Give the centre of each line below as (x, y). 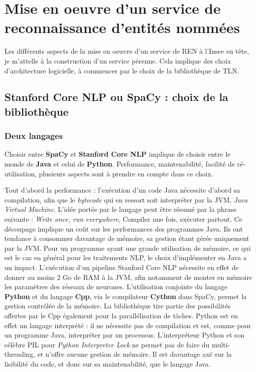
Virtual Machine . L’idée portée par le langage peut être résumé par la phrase (121, 209)
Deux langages (34, 136)
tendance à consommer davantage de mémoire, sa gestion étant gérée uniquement (127, 238)
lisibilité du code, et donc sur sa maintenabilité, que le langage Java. (108, 363)
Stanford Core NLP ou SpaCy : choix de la (116, 97)
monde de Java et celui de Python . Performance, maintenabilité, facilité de (120, 164)
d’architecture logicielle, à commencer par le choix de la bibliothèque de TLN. (122, 70)
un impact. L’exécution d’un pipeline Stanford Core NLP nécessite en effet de (122, 267)
